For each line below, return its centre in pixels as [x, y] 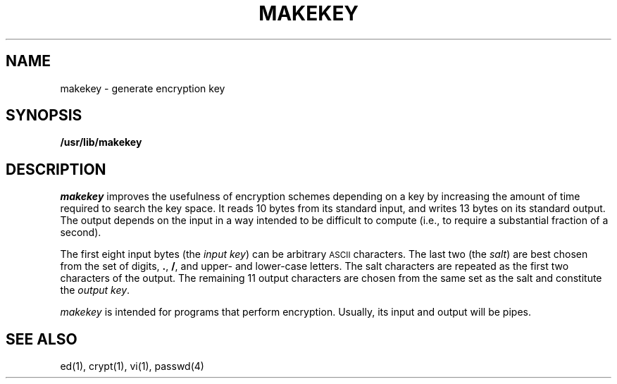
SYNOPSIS [44, 116]
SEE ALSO [42, 339]
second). [81, 233]
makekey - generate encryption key [143, 88]
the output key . [95, 290]
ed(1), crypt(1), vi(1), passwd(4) [132, 366]
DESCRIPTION [56, 169]
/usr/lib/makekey [101, 142]
